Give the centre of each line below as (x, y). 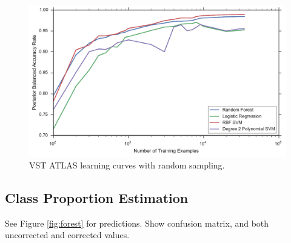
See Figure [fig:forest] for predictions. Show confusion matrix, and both (137, 223)
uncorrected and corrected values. (67, 235)
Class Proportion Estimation (97, 198)
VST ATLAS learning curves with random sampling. (127, 165)
